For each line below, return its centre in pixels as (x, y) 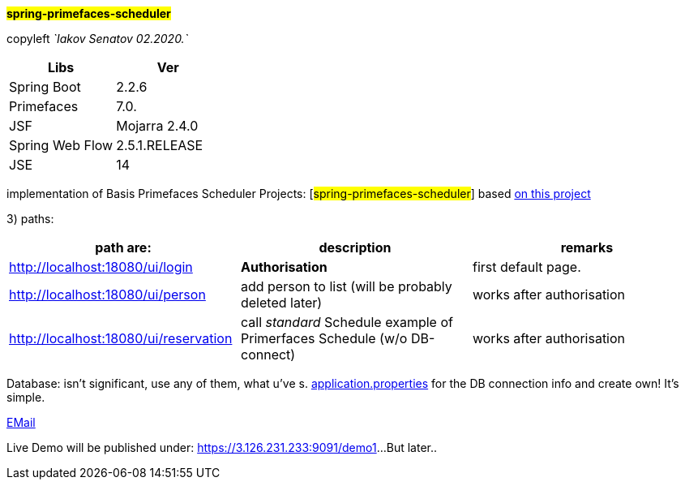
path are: (123, 247)
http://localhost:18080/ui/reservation (121, 338)
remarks (587, 247)
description (355, 247)
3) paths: (30, 219)
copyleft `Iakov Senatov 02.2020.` (98, 39)
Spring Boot (45, 87)
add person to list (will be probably (346, 286)
